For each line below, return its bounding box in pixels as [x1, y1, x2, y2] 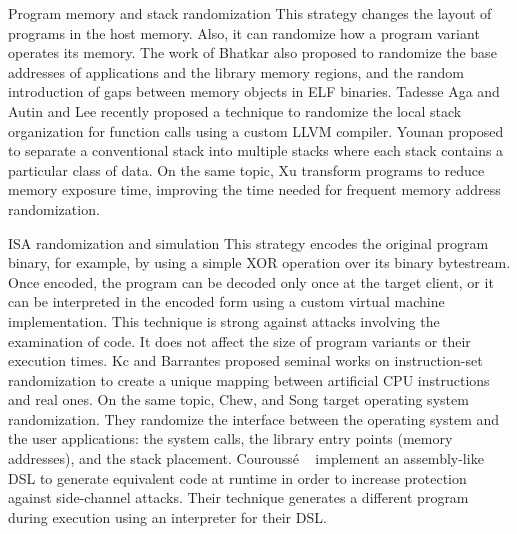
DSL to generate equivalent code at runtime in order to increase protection [8, 467, 467, 488]
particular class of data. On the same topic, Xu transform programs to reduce [8, 159, 485, 180]
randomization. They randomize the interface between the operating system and [8, 408, 500, 429]
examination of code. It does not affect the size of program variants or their [8, 330, 471, 351]
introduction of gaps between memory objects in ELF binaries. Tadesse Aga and [8, 81, 500, 102]
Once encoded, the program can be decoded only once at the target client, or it [8, 271, 494, 292]
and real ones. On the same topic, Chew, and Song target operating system [8, 389, 469, 410]
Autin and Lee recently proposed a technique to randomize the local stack [8, 100, 462, 121]
